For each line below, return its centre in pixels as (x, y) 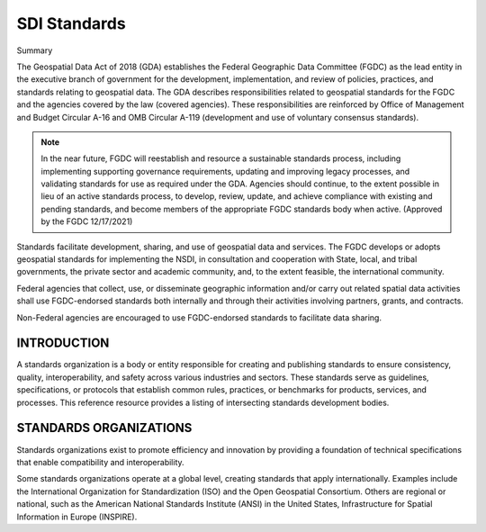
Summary (35, 50)
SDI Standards (71, 23)
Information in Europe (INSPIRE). (77, 517)
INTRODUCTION (63, 343)
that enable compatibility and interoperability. (100, 462)
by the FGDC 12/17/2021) (87, 221)
